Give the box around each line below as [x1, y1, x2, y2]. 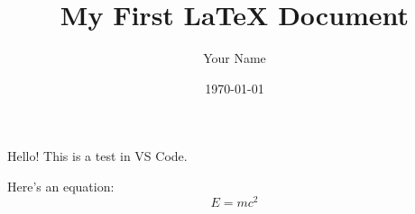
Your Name [203, 49, 266, 67]
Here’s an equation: [7, 176, 115, 195]
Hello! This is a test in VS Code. [7, 147, 188, 165]
